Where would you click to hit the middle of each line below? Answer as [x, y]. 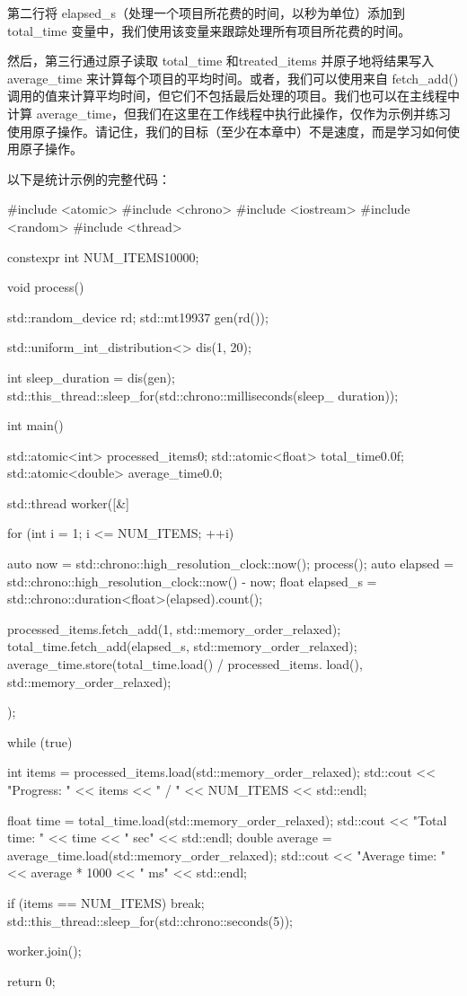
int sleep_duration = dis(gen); [91, 377]
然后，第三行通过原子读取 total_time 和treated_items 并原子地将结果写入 [221, 61]
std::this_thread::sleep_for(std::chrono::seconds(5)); [150, 920]
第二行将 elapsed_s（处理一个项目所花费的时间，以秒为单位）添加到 [207, 13]
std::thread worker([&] [68, 502]
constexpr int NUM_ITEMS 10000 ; [103, 256]
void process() [46, 287]
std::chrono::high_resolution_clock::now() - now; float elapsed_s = [192, 581]
